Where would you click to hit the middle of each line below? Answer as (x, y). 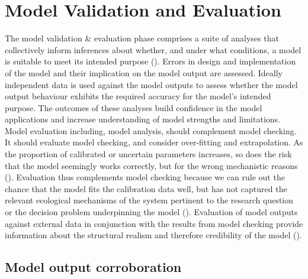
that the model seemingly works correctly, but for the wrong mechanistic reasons (151, 165)
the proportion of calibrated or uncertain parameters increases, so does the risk (148, 154)
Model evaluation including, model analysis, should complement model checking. (151, 130)
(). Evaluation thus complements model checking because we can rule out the (145, 177)
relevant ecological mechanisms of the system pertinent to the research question (149, 200)
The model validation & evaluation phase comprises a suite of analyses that (142, 38)
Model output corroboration (93, 267)
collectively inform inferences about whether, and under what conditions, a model (153, 49)
